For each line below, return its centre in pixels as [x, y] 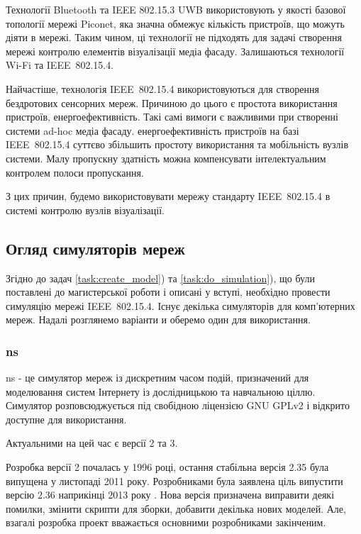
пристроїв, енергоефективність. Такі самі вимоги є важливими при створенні [172, 117]
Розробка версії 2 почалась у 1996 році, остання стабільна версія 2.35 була [167, 467]
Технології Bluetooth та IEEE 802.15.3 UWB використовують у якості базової [176, 9]
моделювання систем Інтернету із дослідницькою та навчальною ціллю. [161, 391]
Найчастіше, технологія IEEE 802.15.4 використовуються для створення [162, 88]
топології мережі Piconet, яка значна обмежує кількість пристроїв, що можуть [175, 23]
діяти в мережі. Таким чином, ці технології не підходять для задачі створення [174, 37]
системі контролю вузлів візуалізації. [85, 210]
